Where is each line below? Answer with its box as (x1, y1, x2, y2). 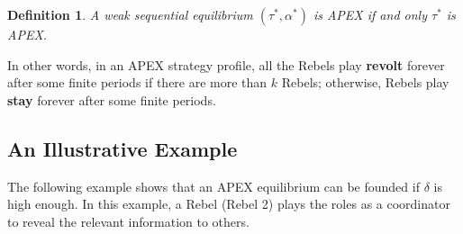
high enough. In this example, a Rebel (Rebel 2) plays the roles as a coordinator (7, 194, 450, 213)
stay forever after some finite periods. (7, 90, 216, 109)
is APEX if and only (313, 5, 427, 23)
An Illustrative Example (7, 134, 238, 162)
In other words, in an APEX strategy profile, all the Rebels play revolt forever (7, 55, 445, 74)
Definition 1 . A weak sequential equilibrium (7, 5, 253, 23)
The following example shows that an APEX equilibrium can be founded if (7, 176, 420, 195)
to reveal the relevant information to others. (7, 211, 250, 230)
